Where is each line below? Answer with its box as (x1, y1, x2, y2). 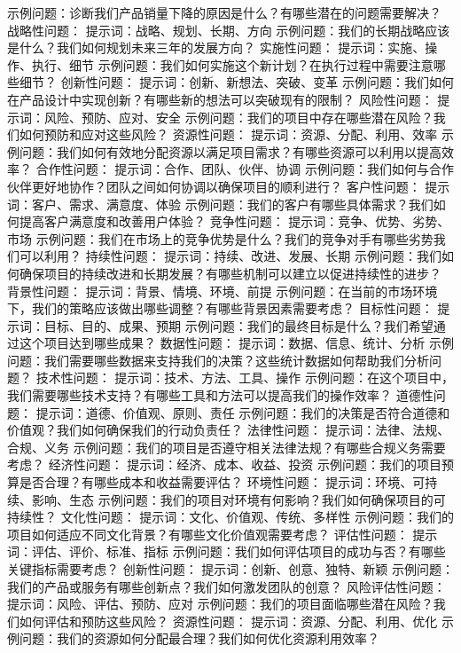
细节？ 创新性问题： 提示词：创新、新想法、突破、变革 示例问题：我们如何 (19, 73, 454, 91)
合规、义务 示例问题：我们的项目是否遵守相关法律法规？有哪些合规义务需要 (7, 437, 446, 456)
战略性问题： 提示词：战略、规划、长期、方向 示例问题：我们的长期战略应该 (7, 20, 450, 39)
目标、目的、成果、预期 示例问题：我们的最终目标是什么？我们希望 (43, 316, 434, 334)
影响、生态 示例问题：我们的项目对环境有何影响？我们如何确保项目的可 (31, 490, 446, 508)
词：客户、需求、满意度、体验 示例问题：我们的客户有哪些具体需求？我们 (7, 194, 434, 213)
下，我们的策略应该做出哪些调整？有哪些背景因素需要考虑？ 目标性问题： (7, 299, 434, 318)
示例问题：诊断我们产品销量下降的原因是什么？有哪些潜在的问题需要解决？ (7, 4, 441, 21)
